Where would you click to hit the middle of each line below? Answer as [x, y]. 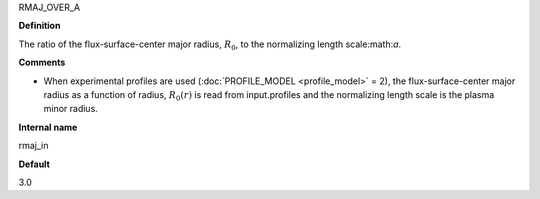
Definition [39, 26]
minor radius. [71, 109]
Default [34, 164]
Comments [42, 62]
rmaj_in [33, 146]
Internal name [48, 127]
